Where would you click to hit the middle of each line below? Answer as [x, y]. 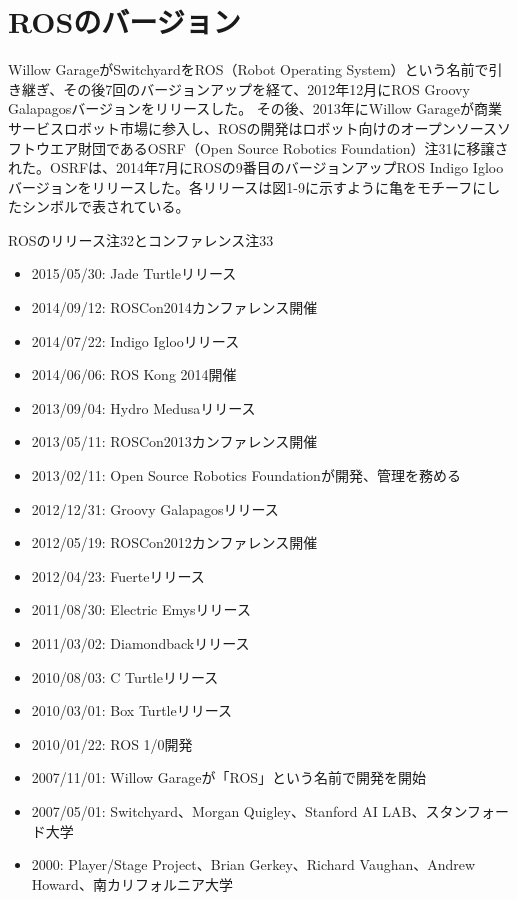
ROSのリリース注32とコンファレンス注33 [141, 239]
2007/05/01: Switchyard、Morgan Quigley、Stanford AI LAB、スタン [249, 810]
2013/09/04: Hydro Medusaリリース [143, 407]
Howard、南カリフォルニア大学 [132, 883]
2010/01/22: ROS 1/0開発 [112, 743]
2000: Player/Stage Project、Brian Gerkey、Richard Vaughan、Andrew [253, 864]
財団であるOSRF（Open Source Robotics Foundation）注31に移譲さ [293, 147]
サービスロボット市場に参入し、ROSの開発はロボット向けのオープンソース [253, 127]
